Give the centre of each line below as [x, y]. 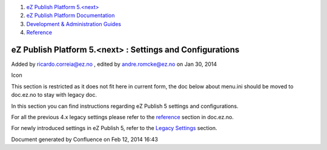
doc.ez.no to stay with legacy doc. [54, 95]
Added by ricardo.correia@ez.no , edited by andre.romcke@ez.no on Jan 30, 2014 [114, 64]
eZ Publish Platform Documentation [71, 16]
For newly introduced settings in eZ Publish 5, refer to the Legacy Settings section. [114, 128]
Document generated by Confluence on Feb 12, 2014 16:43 [85, 139]
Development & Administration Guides [74, 24]
